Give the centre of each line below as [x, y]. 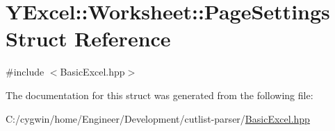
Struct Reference [88, 38]
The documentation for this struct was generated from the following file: [160, 95]
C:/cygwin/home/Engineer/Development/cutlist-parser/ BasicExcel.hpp [158, 118]
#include [25, 72]
